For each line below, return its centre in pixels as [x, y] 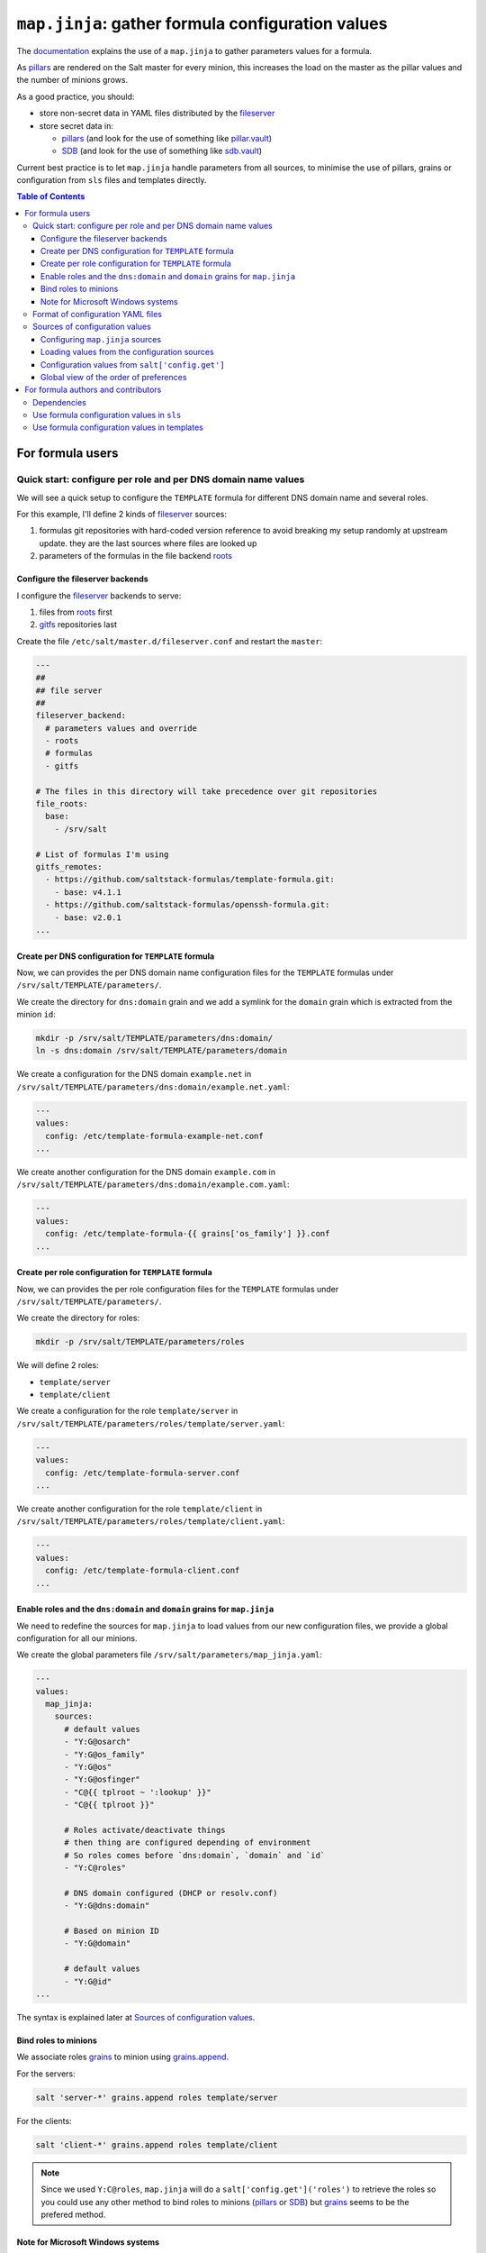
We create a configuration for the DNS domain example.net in [134, 1074]
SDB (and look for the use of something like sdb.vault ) [162, 151]
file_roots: [62, 804]
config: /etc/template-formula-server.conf [143, 1473]
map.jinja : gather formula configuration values [202, 23]
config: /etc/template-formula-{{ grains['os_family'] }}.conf [188, 1234]
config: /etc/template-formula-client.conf [143, 1571]
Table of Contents [51, 196]
